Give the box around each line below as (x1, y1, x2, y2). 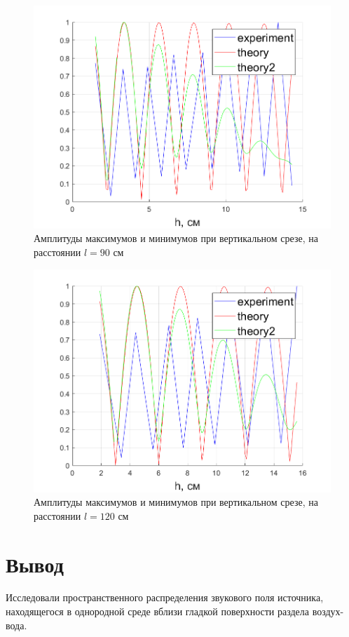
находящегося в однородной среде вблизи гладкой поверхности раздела (6, 604, 310, 619)
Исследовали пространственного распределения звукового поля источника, (6, 590, 324, 605)
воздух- (312, 604, 344, 619)
